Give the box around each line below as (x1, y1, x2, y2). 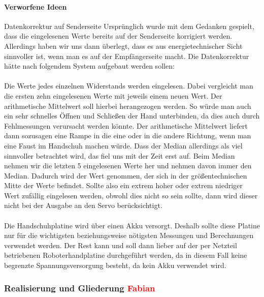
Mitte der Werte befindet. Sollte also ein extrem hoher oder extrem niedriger (4, 180, 243, 191)
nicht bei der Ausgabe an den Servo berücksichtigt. (4, 200, 162, 211)
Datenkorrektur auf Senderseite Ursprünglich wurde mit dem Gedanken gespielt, (4, 20, 254, 31)
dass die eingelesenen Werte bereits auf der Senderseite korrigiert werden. (4, 31, 233, 41)
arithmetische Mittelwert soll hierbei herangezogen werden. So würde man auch (4, 100, 251, 111)
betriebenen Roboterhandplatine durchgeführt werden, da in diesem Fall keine (4, 250, 247, 260)
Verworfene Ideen (4, 1, 67, 12)
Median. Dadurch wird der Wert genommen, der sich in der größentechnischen (4, 170, 247, 181)
